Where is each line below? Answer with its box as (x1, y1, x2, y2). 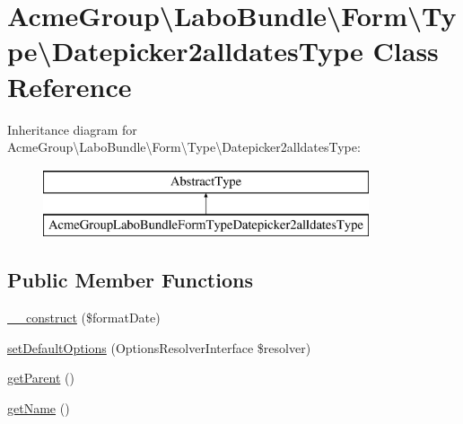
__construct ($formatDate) (7, 308, 161, 327)
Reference (7, 67, 132, 104)
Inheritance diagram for (7, 119, 137, 138)
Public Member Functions (7, 266, 253, 294)
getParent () (7, 368, 74, 387)
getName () (7, 398, 70, 417)
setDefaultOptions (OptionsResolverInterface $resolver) (7, 338, 311, 357)
